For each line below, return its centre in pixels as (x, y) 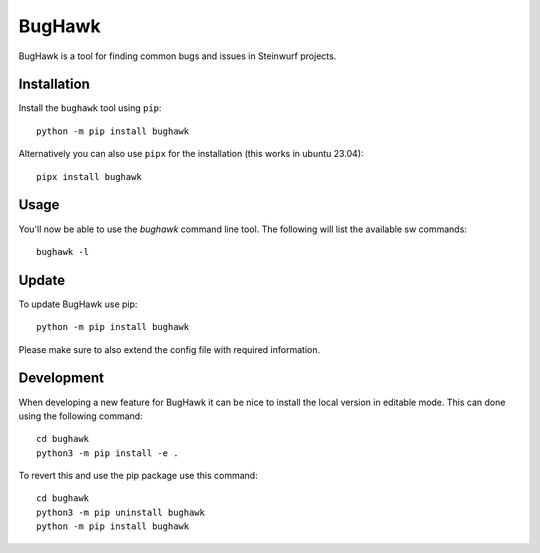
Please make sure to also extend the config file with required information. (169, 349)
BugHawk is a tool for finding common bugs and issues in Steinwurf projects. (177, 56)
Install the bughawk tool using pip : (90, 108)
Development (61, 378)
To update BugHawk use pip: (78, 304)
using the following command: (81, 416)
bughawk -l (63, 251)
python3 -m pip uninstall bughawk (120, 512)
